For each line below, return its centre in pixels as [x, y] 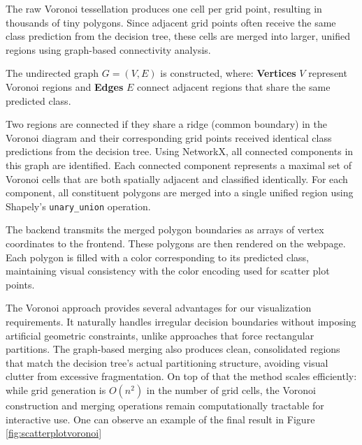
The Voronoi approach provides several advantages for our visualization [159, 308]
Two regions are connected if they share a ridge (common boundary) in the [167, 124]
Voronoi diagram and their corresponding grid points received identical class [169, 137]
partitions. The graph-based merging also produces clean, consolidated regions [173, 349]
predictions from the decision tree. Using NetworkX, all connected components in [180, 151]
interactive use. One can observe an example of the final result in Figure [160, 419]
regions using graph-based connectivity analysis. [108, 49]
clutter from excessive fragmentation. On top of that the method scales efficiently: [181, 376]
